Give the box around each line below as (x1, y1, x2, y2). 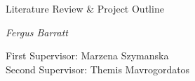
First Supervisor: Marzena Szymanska (6, 48, 169, 63)
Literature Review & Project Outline (6, 1, 164, 15)
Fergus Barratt (6, 24, 68, 39)
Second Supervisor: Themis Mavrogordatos (6, 61, 190, 76)
